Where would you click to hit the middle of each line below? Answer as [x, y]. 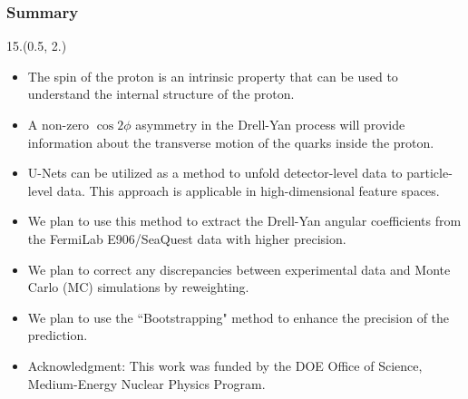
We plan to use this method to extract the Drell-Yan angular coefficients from [244, 221]
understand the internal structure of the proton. [161, 94]
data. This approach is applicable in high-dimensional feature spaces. [248, 190]
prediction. [58, 335]
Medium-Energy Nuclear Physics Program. [146, 383]
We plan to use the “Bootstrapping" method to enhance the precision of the [239, 317]
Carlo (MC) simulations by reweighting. [138, 287]
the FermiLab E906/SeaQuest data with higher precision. [187, 238]
